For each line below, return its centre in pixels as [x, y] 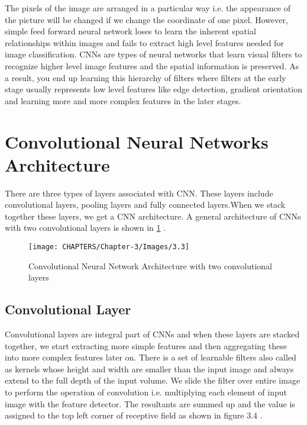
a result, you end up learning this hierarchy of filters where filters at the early [146, 77]
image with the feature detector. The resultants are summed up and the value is [150, 403]
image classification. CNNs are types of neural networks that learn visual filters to [153, 54]
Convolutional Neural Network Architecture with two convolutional [151, 265]
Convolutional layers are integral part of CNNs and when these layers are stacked [152, 334]
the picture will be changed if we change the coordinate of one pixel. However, [146, 19]
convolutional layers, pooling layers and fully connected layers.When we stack [145, 205]
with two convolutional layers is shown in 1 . [85, 228]
